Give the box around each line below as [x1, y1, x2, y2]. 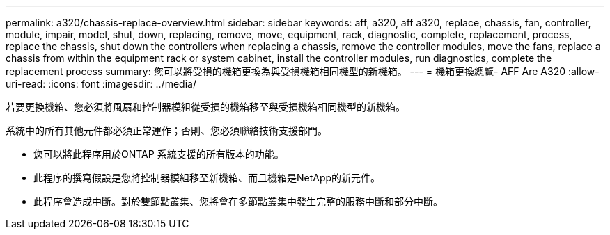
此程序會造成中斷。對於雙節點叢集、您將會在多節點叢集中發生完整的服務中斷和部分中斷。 [33, 195, 443, 207]
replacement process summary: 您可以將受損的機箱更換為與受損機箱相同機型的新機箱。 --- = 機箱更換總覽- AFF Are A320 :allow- [6, 65, 600, 77]
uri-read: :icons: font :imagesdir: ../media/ [6, 78, 196, 90]
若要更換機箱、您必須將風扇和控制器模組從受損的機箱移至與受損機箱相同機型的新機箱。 [6, 101, 405, 113]
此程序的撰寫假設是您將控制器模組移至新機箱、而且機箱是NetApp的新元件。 [33, 172, 381, 184]
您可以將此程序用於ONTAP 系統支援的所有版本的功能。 [33, 148, 284, 160]
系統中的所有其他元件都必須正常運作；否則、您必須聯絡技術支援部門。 [6, 124, 327, 136]
